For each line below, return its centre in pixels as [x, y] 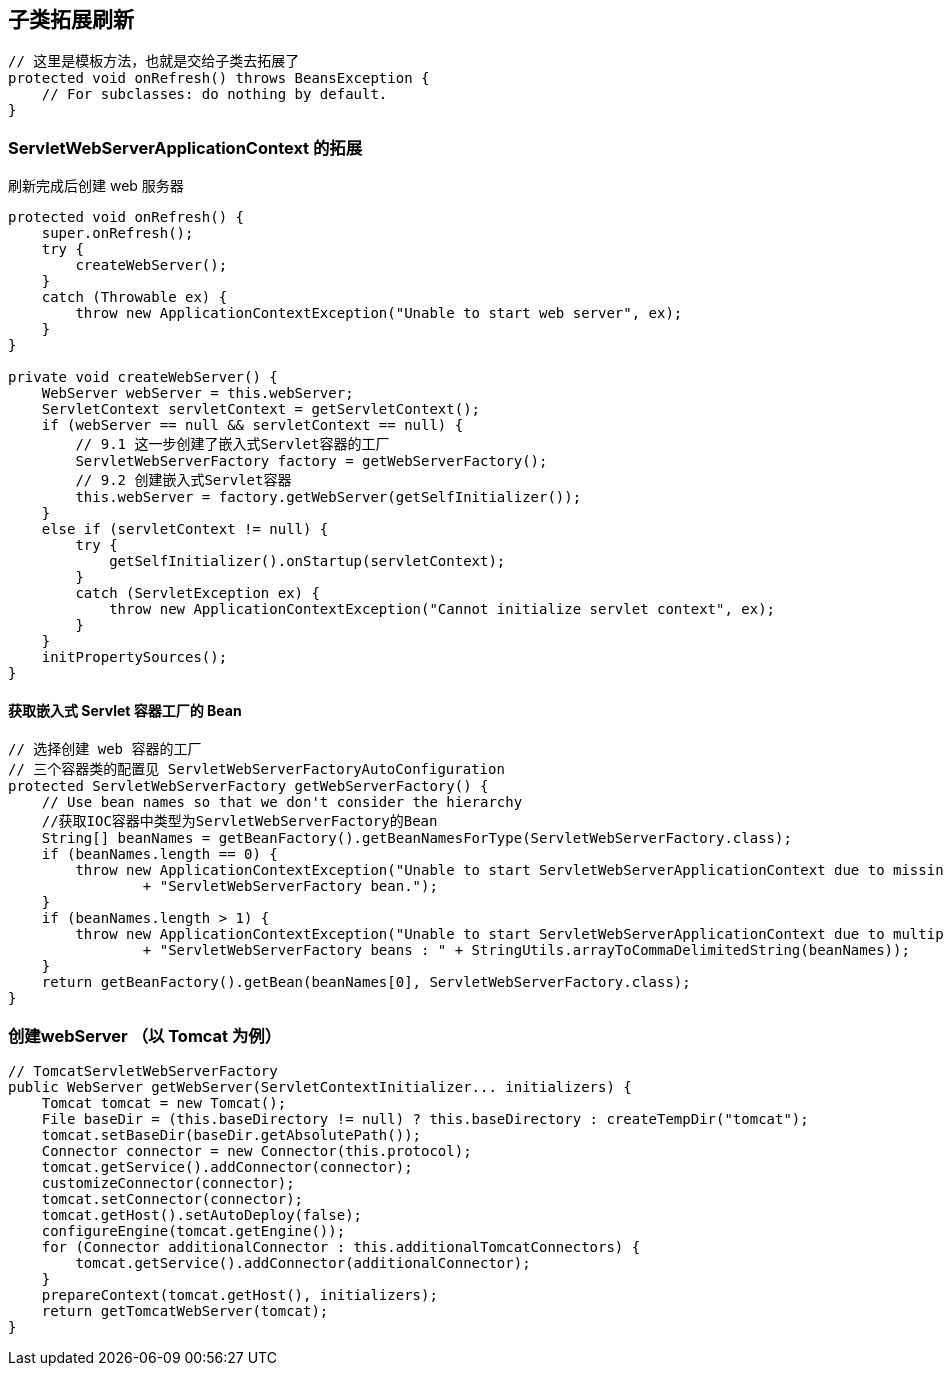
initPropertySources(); [134, 657]
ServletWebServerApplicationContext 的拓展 [185, 147]
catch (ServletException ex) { [197, 593]
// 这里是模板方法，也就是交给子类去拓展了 [154, 61]
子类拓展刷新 [71, 19]
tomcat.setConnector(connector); [172, 1199]
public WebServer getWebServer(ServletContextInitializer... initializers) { [320, 1087]
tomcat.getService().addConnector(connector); [227, 1167]
